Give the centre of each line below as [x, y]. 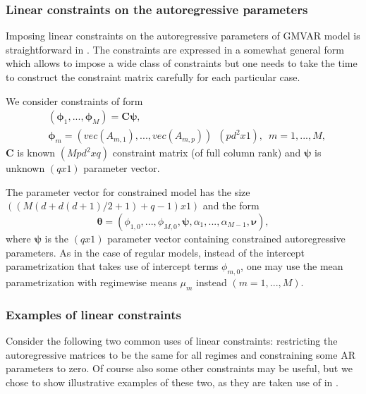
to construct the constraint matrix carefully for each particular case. [153, 77]
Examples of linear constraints [93, 314]
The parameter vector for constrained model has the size [128, 191]
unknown [25, 168]
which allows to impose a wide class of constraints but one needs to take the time [182, 63]
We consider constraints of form [74, 100]
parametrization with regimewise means [91, 282]
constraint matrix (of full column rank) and [207, 153]
